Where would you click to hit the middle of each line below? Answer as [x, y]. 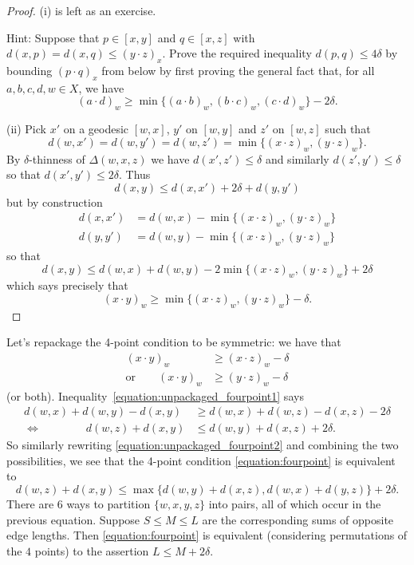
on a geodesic [96, 129]
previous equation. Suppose [73, 519]
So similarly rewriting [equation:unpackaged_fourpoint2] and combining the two [203, 445]
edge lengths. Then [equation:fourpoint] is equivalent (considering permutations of [207, 535]
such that [348, 129]
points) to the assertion [92, 550]
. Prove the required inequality [237, 53]
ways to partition [108, 504]
